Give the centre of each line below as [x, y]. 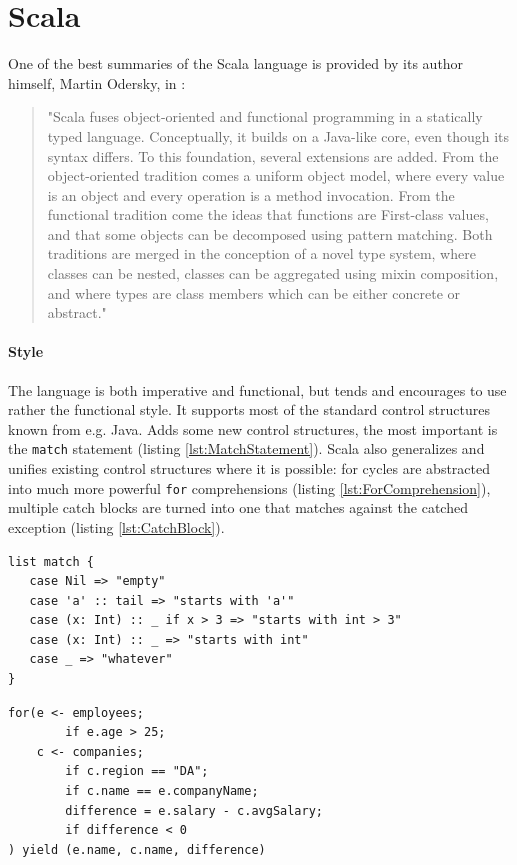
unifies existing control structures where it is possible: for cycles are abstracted [249, 468]
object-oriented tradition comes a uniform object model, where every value [276, 175]
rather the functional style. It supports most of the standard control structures [249, 409]
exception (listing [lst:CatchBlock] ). [116, 526]
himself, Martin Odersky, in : [97, 82]
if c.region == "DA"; [137, 771]
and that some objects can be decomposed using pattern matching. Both [270, 233]
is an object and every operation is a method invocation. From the [251, 194]
